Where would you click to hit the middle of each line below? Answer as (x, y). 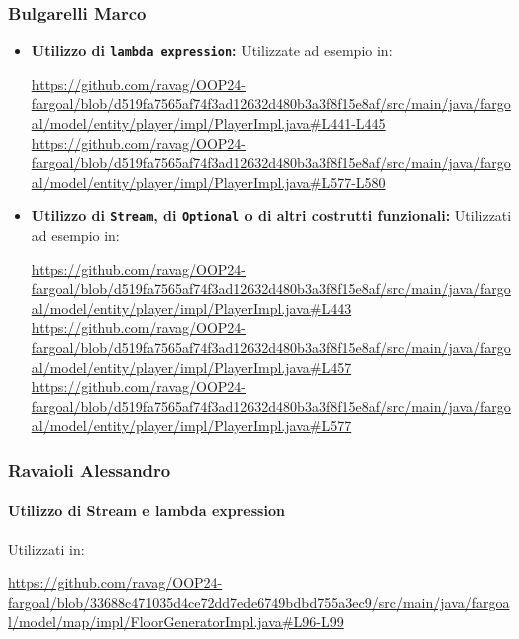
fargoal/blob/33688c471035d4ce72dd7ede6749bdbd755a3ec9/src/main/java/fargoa (259, 601)
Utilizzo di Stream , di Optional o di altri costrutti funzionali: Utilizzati (271, 215)
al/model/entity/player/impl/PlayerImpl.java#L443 (191, 307)
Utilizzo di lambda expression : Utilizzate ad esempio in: (212, 50)
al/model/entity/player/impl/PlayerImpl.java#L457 (191, 366)
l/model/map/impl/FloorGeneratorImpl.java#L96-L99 (176, 621)
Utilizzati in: (46, 548)
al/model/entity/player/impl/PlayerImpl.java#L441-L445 (208, 123)
